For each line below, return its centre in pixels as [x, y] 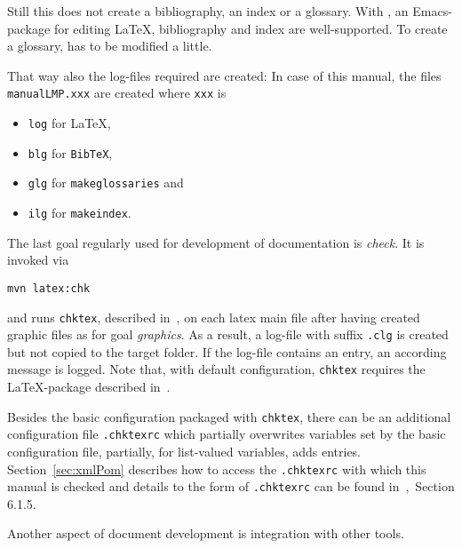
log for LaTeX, [69, 123]
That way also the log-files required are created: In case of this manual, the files [224, 75]
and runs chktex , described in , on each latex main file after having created [214, 317]
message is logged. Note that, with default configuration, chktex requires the [216, 369]
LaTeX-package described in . [89, 387]
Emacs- [432, 11]
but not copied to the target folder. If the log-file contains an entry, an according [227, 351]
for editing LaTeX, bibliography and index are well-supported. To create [251, 28]
